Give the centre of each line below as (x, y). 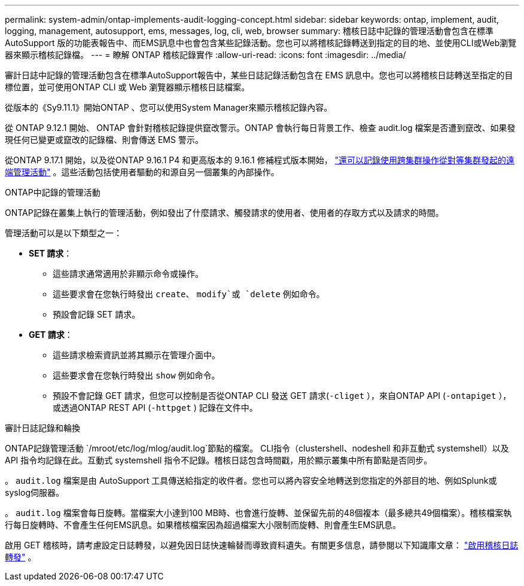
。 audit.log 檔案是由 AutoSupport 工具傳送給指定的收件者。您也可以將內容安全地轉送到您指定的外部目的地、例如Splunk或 (251, 480)
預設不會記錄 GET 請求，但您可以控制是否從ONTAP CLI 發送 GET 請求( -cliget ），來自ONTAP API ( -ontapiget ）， (282, 396)
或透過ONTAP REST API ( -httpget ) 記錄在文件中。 (155, 408)
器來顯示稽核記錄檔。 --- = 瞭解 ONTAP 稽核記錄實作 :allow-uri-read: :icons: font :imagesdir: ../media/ (205, 55)
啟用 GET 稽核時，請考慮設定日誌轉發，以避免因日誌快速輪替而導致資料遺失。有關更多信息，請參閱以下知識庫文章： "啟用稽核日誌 (262, 545)
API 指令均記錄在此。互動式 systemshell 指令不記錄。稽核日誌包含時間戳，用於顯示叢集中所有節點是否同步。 (219, 460)
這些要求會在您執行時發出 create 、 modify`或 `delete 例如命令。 (189, 294)
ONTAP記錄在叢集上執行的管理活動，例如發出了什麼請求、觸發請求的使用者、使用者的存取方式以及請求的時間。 (224, 213)
